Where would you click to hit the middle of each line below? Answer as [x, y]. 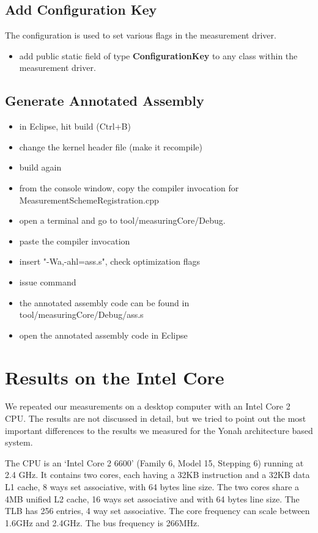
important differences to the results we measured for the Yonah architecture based [159, 430]
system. [19, 442]
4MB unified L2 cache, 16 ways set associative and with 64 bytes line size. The [152, 498]
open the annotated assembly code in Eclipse [103, 335]
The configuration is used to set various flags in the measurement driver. [141, 35]
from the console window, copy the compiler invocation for [129, 187]
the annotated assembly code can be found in [104, 302]
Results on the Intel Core [115, 377]
